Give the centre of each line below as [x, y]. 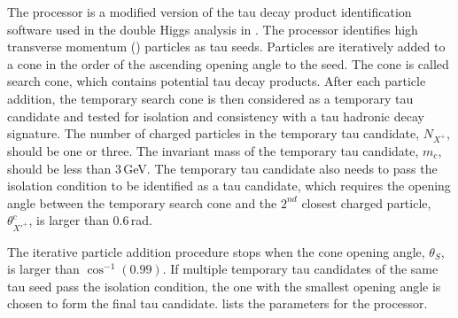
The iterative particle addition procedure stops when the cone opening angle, [216, 251]
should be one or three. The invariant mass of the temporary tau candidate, [213, 150]
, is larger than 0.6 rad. [90, 220]
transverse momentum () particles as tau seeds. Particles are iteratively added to [226, 47]
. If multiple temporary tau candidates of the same [300, 269]
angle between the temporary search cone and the [142, 202]
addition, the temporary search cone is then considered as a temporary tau [210, 98]
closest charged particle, [366, 202]
